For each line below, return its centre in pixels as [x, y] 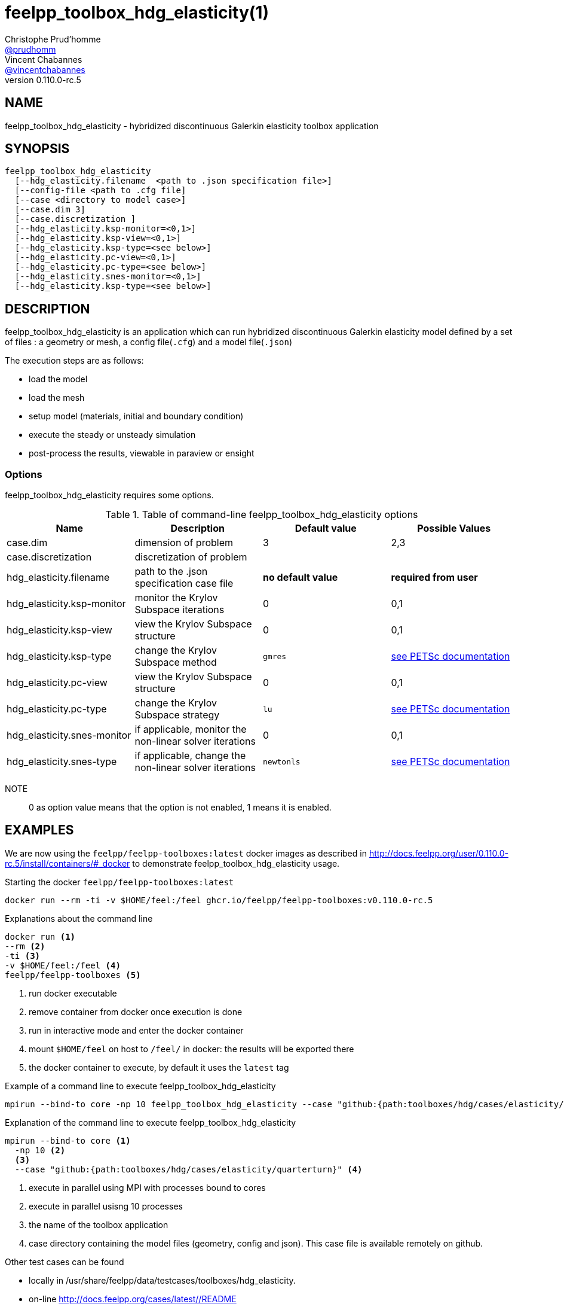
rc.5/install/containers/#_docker [68, 863]
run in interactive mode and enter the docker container [136, 1030]
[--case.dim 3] [50, 210]
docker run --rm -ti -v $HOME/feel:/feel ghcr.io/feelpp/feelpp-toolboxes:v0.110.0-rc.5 [219, 900]
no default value [301, 578]
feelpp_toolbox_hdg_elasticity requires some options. [109, 495]
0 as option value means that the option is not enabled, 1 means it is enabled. [180, 808]
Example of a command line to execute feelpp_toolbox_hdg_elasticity [140, 1086]
